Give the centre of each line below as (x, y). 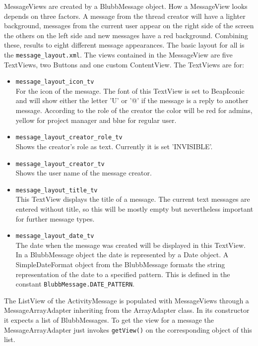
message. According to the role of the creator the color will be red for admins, (134, 110)
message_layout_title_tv (57, 190)
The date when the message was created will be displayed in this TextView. (130, 245)
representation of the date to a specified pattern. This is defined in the (123, 274)
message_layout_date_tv (55, 236)
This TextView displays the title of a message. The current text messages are (133, 199)
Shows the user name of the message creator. (84, 173)
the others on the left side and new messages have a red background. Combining (126, 35)
